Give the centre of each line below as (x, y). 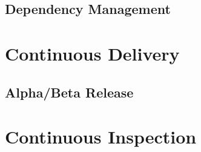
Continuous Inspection (101, 137)
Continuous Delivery (92, 53)
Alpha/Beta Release (69, 92)
